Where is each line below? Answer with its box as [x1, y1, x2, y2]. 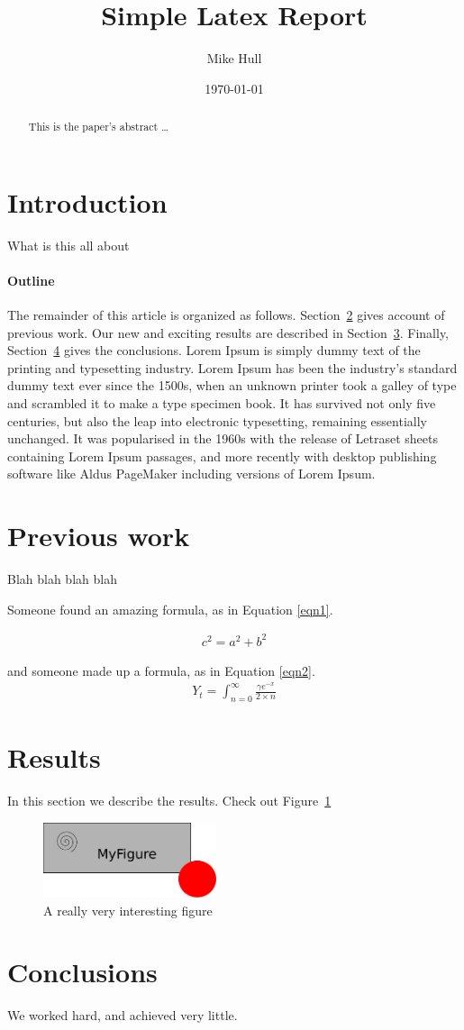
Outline [7, 270, 55, 289]
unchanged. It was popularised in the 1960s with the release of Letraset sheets [7, 429, 438, 448]
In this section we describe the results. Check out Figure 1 [7, 791, 332, 810]
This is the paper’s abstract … [28, 119, 169, 134]
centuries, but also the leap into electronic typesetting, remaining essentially [7, 411, 427, 430]
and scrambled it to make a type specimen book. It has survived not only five [7, 394, 436, 413]
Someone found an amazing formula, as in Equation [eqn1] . [7, 599, 333, 618]
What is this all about [7, 235, 130, 254]
